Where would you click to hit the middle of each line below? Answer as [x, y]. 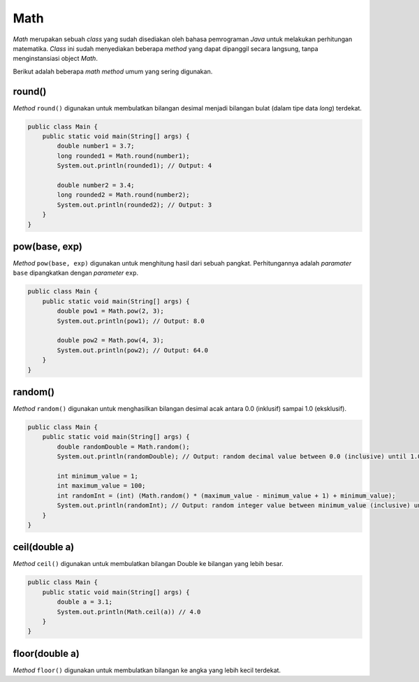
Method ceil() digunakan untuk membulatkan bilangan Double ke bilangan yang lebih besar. [148, 564]
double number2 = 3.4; [96, 185]
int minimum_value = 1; [98, 476]
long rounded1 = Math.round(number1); [123, 156]
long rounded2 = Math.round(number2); [123, 195]
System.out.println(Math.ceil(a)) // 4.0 [129, 612]
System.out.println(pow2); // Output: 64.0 [133, 350]
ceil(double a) [44, 547]
